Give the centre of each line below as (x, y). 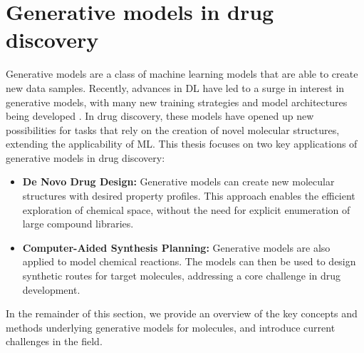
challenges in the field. (54, 341)
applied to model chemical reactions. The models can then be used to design (189, 261)
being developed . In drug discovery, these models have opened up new (160, 116)
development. (51, 289)
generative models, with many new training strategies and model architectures (177, 102)
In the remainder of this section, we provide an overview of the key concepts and (182, 313)
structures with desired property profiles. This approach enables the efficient (189, 196)
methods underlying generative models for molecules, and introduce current (171, 327)
